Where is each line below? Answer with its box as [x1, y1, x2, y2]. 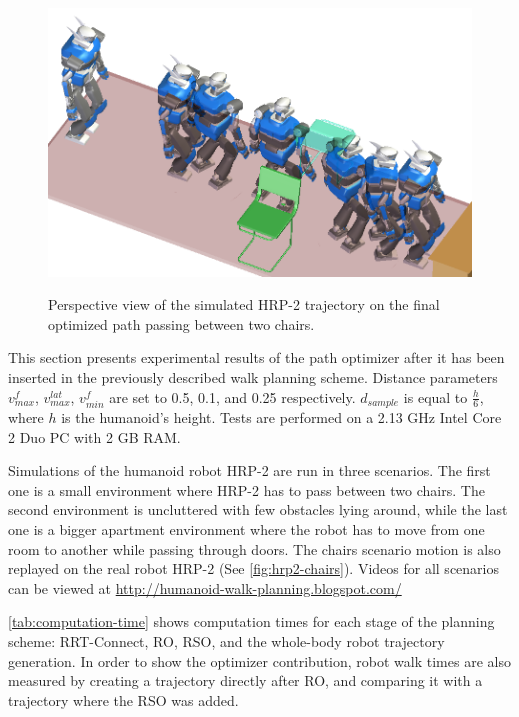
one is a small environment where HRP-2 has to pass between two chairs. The [8, 479, 485, 500]
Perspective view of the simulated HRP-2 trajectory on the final [48, 294, 440, 315]
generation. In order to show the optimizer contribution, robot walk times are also [8, 650, 511, 671]
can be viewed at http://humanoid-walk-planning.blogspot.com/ [8, 577, 402, 598]
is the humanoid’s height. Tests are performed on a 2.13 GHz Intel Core [61, 407, 502, 428]
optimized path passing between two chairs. [48, 313, 315, 334]
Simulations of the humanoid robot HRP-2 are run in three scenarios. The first [8, 460, 491, 481]
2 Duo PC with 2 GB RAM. [8, 426, 181, 447]
